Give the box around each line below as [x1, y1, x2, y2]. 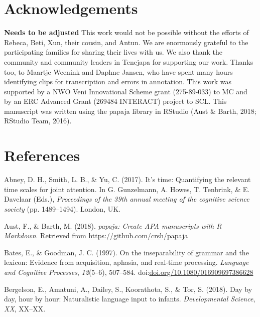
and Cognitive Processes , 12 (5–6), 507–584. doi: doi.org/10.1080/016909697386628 [4, 266, 253, 277]
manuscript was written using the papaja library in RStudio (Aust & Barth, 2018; [4, 105, 256, 116]
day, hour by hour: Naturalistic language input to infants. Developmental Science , [4, 293, 255, 304]
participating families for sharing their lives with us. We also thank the [4, 47, 222, 57]
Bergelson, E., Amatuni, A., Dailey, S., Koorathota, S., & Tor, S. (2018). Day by [4, 283, 252, 294]
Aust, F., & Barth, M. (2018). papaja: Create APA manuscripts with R [4, 220, 222, 231]
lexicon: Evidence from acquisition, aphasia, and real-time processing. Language [4, 257, 249, 267]
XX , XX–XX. [4, 303, 46, 313]
